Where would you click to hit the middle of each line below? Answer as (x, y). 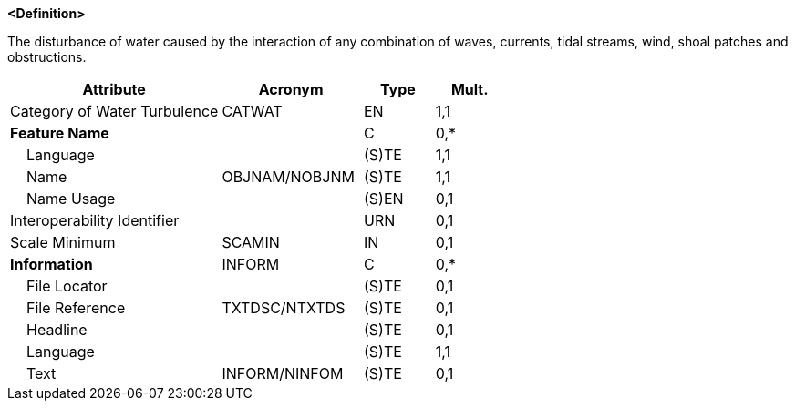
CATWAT (252, 111)
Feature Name (60, 133)
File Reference (76, 308)
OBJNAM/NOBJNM (288, 177)
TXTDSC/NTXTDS (284, 308)
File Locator (67, 286)
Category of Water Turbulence (114, 111)
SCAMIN (251, 242)
